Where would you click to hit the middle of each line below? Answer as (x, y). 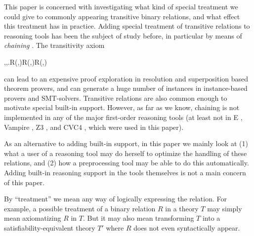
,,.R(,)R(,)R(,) (25, 61)
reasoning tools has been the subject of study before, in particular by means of (123, 35)
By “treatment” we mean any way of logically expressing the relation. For (115, 199)
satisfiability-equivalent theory (50, 227)
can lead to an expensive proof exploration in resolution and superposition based (126, 78)
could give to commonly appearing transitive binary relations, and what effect (122, 16)
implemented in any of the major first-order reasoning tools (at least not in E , (123, 117)
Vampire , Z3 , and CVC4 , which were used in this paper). (94, 127)
